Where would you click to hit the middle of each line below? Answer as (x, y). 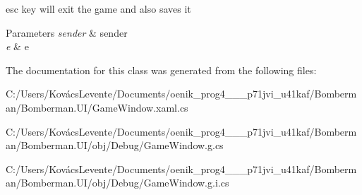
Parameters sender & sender (67, 32)
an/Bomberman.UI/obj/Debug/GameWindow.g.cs (115, 145)
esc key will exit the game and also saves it (98, 8)
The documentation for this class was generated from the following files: (161, 70)
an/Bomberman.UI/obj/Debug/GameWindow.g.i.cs (117, 183)
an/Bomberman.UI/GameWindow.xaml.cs (97, 107)
